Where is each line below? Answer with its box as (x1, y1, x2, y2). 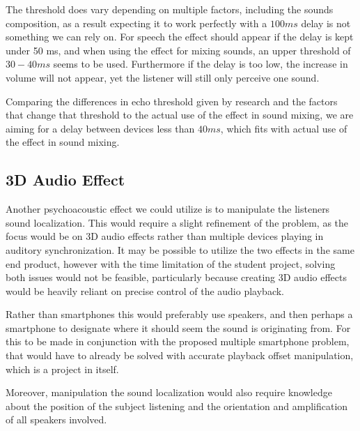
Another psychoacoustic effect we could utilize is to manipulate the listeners (6, 202, 330, 216)
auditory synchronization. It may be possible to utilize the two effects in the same (6, 242, 354, 257)
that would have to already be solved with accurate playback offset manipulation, (6, 348, 354, 363)
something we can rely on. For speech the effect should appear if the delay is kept (6, 29, 354, 44)
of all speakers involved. (6, 412, 107, 427)
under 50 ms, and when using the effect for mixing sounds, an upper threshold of (6, 43, 351, 57)
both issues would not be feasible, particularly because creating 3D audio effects (6, 270, 347, 285)
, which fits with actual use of (220, 121, 347, 135)
